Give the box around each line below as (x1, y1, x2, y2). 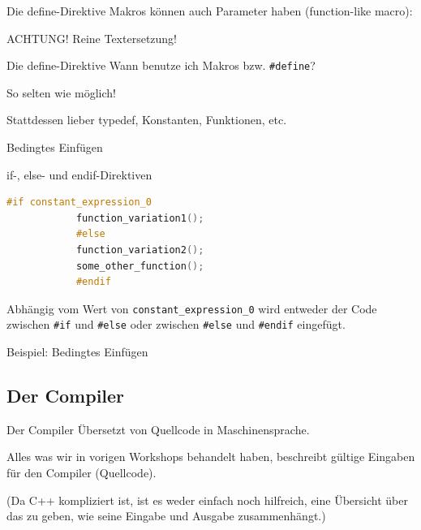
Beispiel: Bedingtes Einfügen (6, 343, 148, 360)
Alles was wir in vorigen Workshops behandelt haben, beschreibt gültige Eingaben (6, 448, 415, 465)
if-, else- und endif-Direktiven (6, 166, 153, 183)
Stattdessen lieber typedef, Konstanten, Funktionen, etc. (6, 111, 287, 128)
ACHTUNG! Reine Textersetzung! (6, 29, 177, 46)
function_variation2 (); (75, 244, 204, 256)
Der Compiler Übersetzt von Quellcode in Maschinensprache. (6, 420, 310, 437)
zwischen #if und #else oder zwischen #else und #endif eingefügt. (6, 316, 346, 333)
